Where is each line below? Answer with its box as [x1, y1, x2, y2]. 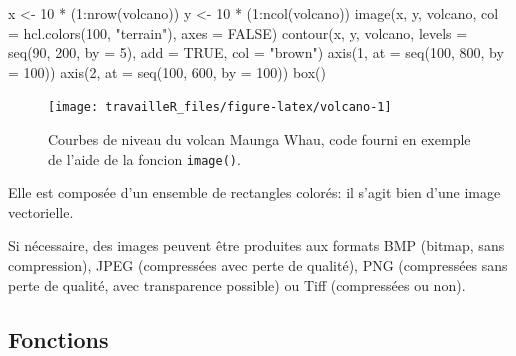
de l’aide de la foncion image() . [48, 148, 241, 169]
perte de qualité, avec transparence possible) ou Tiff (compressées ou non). [8, 274, 466, 295]
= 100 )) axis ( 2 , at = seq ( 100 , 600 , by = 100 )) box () [8, 61, 327, 82]
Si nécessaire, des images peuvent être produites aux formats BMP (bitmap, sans [8, 235, 505, 256]
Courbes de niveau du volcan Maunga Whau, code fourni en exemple [48, 129, 471, 150]
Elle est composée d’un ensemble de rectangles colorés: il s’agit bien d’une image [8, 182, 501, 203]
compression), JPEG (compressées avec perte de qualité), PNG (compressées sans [8, 255, 508, 276]
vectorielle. [8, 201, 74, 222]
